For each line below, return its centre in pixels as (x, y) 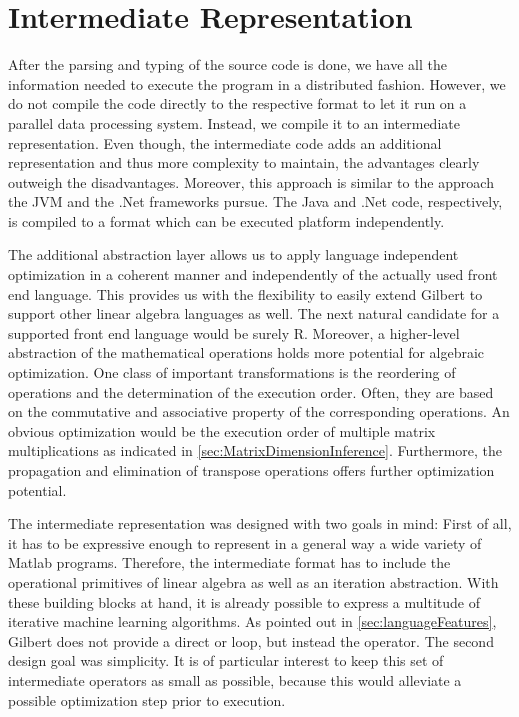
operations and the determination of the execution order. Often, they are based (251, 391)
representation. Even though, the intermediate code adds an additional (225, 142)
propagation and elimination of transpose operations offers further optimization (251, 470)
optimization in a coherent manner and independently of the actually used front (253, 274)
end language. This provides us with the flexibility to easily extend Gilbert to (245, 293)
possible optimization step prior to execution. (147, 699)
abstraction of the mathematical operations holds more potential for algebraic (246, 352)
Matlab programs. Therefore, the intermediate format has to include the (229, 562)
